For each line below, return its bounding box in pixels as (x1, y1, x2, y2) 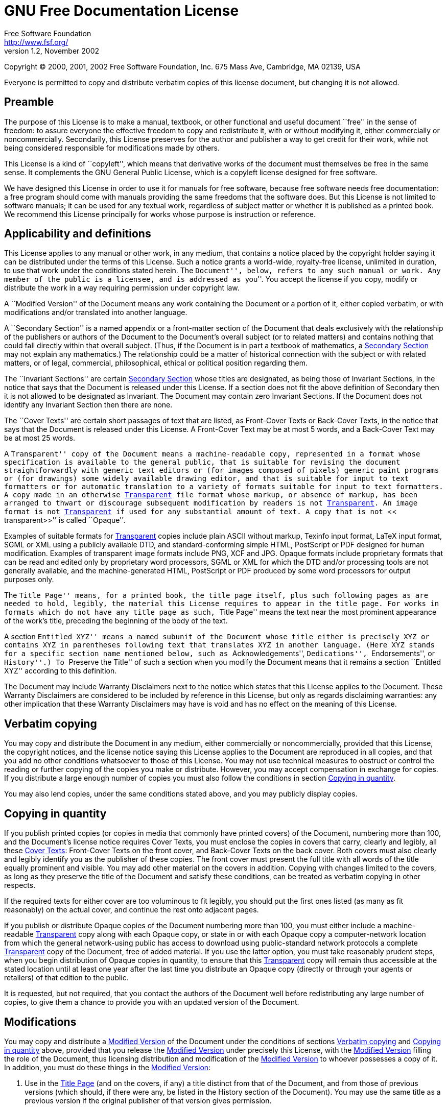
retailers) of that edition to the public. (4, 973, 129, 982)
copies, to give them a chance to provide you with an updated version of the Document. (4, 998, 299, 1007)
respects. (4, 881, 36, 890)
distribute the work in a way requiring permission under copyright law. (4, 283, 240, 293)
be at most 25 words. (4, 433, 76, 443)
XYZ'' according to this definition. (4, 666, 117, 676)
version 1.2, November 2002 (4, 46, 100, 55)
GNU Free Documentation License (4, 2, 239, 19)
